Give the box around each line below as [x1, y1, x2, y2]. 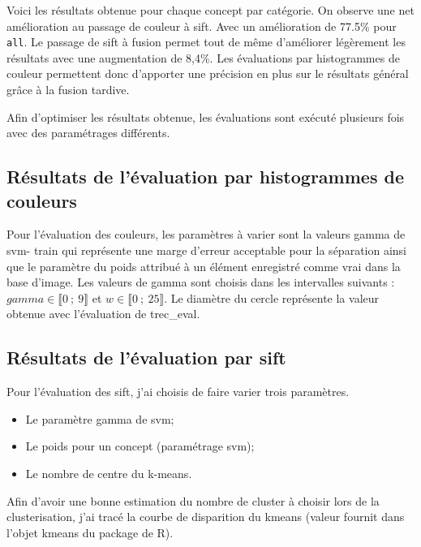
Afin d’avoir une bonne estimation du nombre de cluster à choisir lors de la [6, 492, 380, 509]
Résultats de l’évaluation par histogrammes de [6, 164, 404, 189]
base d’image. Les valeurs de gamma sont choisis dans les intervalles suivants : [6, 273, 395, 291]
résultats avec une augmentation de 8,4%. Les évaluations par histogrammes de [6, 49, 400, 66]
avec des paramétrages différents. [6, 124, 170, 141]
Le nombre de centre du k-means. [25, 464, 192, 481]
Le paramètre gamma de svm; [25, 410, 174, 427]
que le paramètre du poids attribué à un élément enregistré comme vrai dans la [6, 257, 401, 274]
